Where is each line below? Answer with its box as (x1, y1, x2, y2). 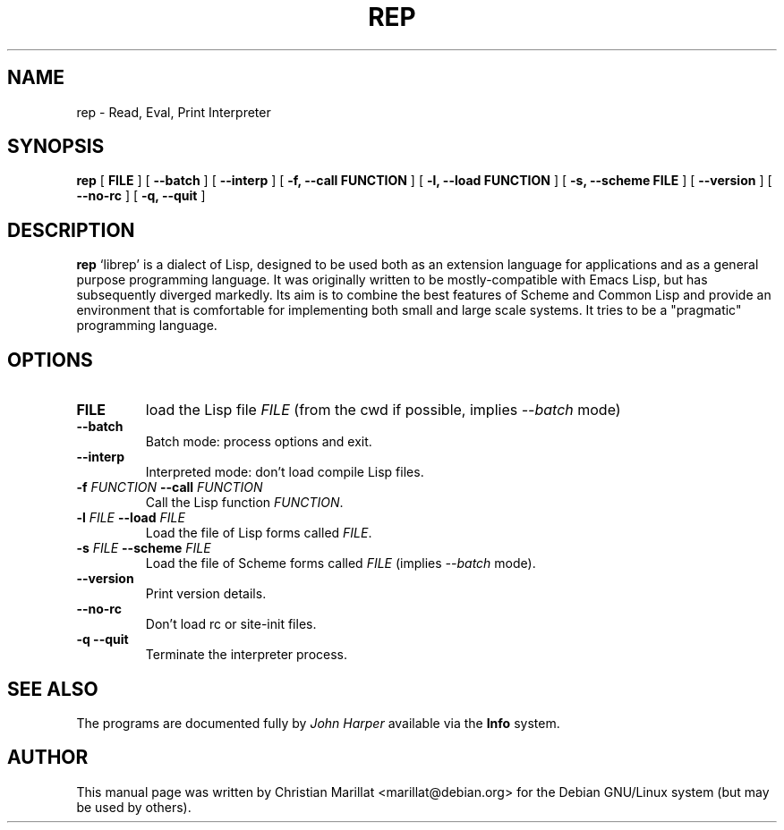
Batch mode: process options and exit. (145, 434, 372, 450)
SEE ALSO (7, 677, 98, 700)
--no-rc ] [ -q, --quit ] (76, 188, 206, 204)
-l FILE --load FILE (76, 510, 185, 526)
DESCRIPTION (7, 218, 135, 241)
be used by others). (76, 799, 192, 815)
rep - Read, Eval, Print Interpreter (76, 104, 271, 120)
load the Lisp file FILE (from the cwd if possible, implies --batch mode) (145, 401, 621, 419)
